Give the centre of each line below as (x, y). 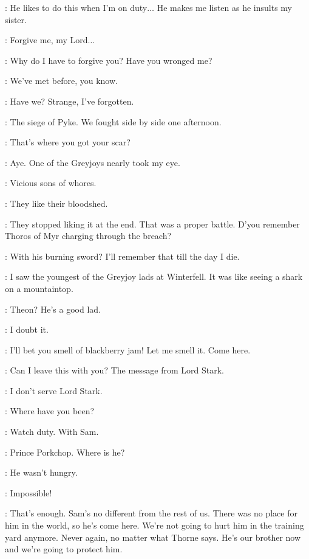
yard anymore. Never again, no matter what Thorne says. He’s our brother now (153, 537)
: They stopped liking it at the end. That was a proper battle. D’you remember (152, 224)
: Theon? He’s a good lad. (53, 309)
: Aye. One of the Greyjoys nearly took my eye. (93, 162)
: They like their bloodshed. (56, 203)
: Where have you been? (50, 411)
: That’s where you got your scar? (68, 142)
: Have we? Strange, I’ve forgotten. (70, 101)
